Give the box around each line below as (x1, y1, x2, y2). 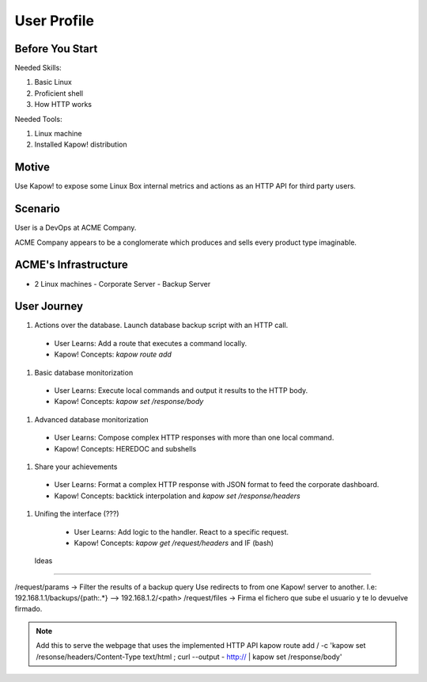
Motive (14, 161, 51, 174)
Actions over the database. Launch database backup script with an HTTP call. (34, 321, 289, 330)
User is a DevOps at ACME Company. (14, 223, 137, 233)
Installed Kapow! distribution (34, 139, 128, 150)
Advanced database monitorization (34, 414, 149, 424)
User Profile (14, 12, 95, 29)
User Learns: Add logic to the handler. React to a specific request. (74, 527, 289, 536)
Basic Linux (34, 78, 73, 87)
